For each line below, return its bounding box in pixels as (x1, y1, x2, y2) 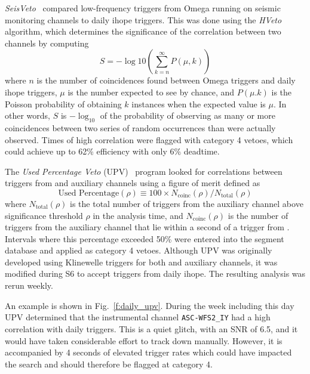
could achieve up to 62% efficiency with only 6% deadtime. (5, 145, 220, 157)
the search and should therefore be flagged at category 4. (5, 357, 213, 370)
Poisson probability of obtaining (5, 97, 122, 110)
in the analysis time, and (93, 209, 183, 221)
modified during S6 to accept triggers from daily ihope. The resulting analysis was (5, 267, 306, 280)
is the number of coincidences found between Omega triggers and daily (36, 74, 296, 86)
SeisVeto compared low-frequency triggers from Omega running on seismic (5, 2, 281, 14)
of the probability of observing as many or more (100, 109, 275, 122)
